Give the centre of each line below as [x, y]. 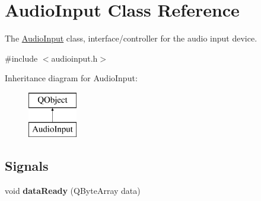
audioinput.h [74, 58]
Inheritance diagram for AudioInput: [71, 78]
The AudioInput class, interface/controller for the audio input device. [131, 38]
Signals [27, 166]
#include [21, 58]
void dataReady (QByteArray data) [73, 191]
